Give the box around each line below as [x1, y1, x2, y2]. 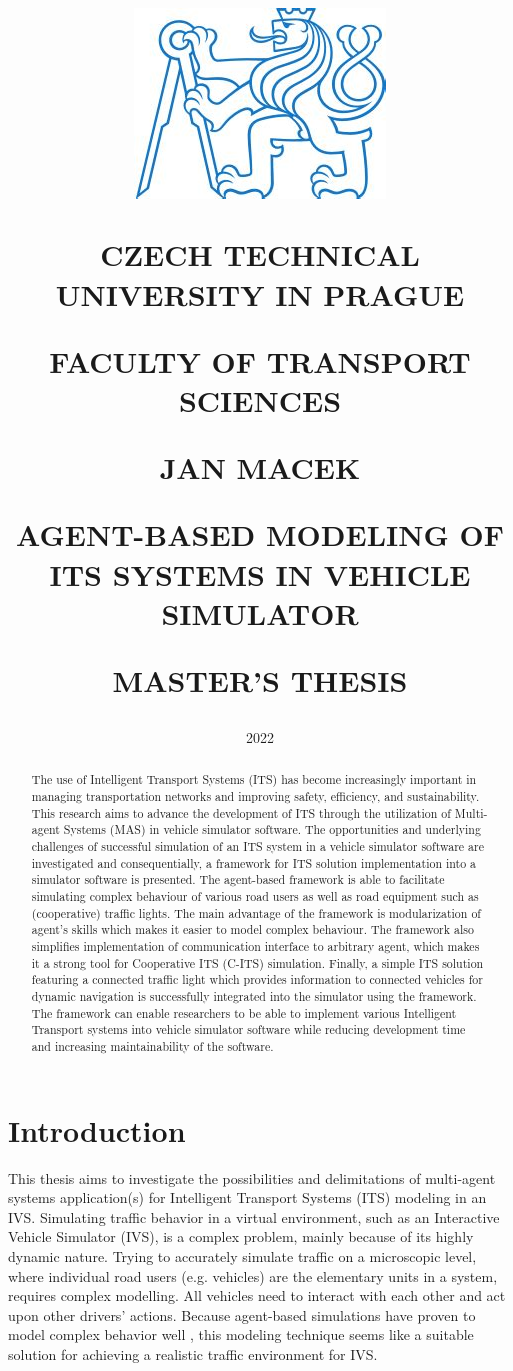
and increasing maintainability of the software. [31, 1037, 274, 1054]
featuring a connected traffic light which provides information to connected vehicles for [31, 971, 483, 988]
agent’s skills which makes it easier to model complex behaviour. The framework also [31, 921, 474, 938]
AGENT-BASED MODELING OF [16, 514, 504, 555]
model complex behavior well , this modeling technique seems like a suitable [8, 1324, 474, 1345]
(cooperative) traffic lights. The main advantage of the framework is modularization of [31, 904, 481, 921]
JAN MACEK [159, 447, 361, 488]
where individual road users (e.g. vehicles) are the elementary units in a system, [8, 1265, 498, 1286]
